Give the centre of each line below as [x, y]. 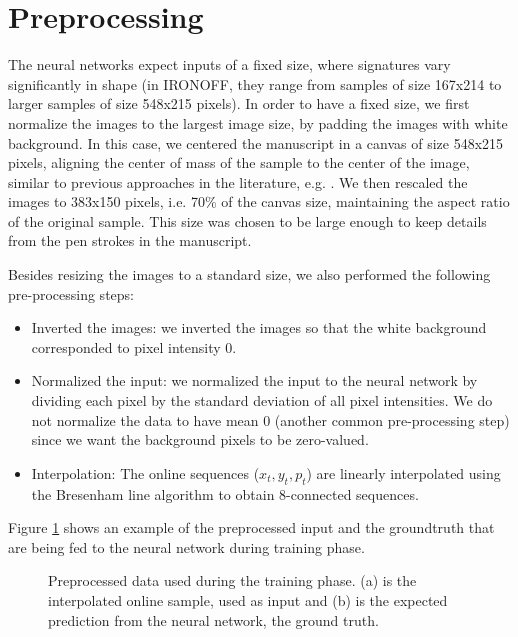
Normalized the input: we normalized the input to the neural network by [254, 380]
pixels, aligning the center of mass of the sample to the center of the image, [239, 162]
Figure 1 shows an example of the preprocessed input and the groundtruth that [251, 527]
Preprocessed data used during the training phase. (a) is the [232, 580]
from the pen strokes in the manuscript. [130, 240]
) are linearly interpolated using [403, 472]
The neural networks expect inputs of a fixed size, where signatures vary [229, 64]
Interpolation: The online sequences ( [145, 472]
